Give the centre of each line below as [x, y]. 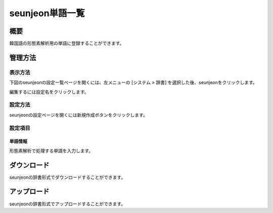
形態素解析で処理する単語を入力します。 [51, 151]
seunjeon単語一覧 [47, 13]
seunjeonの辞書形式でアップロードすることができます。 [67, 204]
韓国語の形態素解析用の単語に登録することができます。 [67, 44]
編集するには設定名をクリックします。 [49, 92]
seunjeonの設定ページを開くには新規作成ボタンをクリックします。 [78, 115]
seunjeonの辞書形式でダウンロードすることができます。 [67, 177]
